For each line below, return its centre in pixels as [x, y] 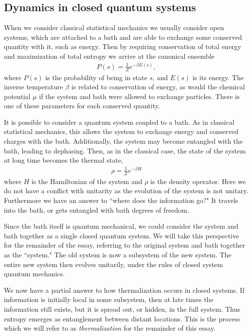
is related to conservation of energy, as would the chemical [158, 87]
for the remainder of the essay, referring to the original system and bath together [125, 245]
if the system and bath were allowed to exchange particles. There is [139, 96]
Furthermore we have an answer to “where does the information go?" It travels [121, 200]
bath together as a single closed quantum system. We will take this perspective [122, 235]
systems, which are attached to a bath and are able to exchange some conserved [123, 37]
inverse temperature [34, 87]
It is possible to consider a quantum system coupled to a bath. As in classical [119, 122]
